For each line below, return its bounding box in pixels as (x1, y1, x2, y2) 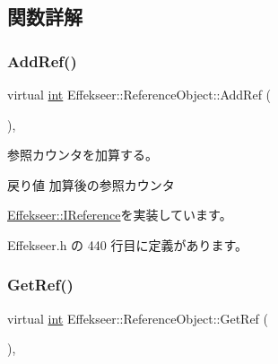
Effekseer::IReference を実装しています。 (7, 205, 232, 224)
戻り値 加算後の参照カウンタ (7, 175, 175, 194)
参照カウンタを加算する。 (7, 145, 158, 164)
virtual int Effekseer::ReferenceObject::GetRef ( (7, 308, 268, 327)
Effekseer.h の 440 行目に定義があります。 (7, 235, 248, 254)
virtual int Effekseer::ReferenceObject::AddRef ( (7, 85, 272, 103)
